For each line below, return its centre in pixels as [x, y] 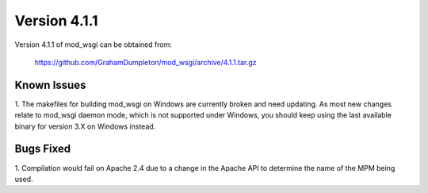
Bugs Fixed [43, 149]
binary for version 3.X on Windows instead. [85, 126]
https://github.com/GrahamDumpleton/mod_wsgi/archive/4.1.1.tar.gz [145, 62]
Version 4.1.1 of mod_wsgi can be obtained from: [93, 44]
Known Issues [50, 85]
